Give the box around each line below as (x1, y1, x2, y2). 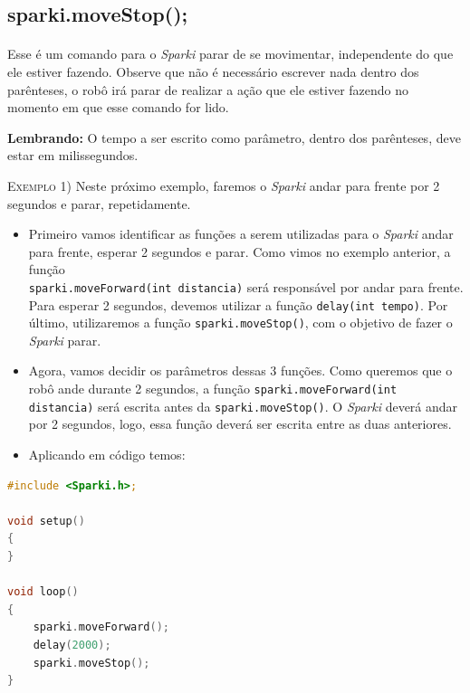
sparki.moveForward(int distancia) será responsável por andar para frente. (28, 277, 464, 296)
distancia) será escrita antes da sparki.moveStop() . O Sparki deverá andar (28, 396, 458, 415)
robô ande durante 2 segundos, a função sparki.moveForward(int (28, 379, 398, 398)
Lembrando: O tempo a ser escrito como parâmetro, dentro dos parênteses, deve (7, 128, 461, 147)
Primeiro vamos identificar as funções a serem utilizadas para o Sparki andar (28, 224, 454, 243)
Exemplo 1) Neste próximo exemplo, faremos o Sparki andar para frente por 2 (7, 176, 440, 195)
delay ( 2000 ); (33, 638, 111, 651)
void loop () (7, 585, 79, 599)
